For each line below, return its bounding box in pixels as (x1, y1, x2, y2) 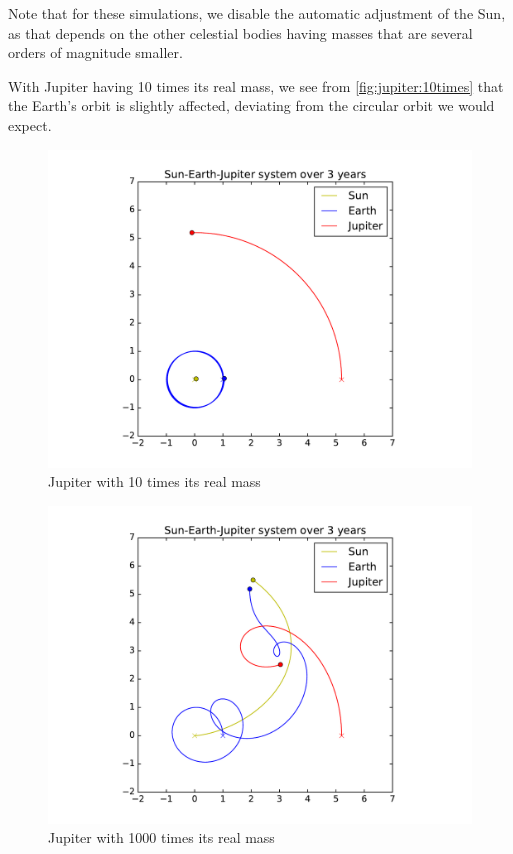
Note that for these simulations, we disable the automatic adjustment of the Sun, (8, 3, 506, 23)
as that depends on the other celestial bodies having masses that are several (8, 22, 473, 43)
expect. (8, 114, 52, 135)
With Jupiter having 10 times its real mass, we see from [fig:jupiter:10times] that (8, 75, 504, 96)
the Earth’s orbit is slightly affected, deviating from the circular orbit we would (8, 95, 495, 116)
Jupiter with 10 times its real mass (48, 471, 261, 492)
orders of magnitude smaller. (8, 42, 183, 63)
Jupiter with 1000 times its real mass (48, 827, 275, 848)
